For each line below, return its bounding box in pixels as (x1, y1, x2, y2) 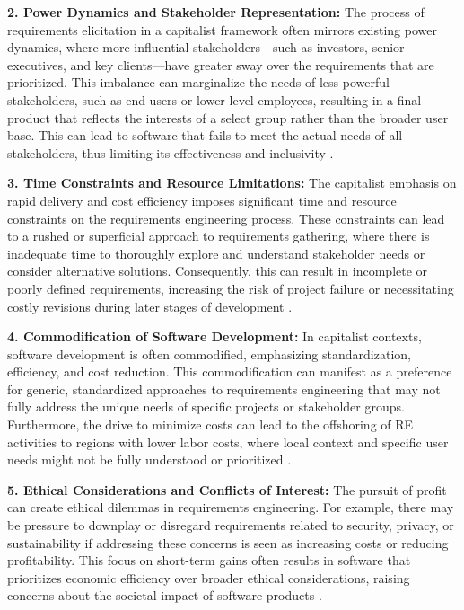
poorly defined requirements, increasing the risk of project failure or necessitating (7, 278, 454, 297)
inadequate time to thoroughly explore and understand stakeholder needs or (7, 243, 425, 262)
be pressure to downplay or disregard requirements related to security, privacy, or (7, 516, 454, 535)
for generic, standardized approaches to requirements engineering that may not (7, 379, 441, 398)
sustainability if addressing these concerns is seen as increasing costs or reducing (7, 533, 449, 552)
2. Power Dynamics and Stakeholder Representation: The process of (7, 3, 425, 21)
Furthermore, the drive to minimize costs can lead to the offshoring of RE (7, 415, 414, 434)
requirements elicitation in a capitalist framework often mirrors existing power (7, 20, 437, 39)
